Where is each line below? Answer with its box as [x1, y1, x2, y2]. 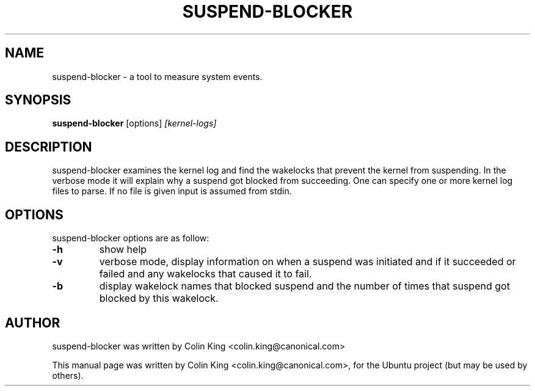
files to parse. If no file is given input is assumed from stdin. [52, 186, 292, 197]
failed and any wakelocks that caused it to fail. [99, 268, 312, 280]
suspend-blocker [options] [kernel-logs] [52, 118, 217, 129]
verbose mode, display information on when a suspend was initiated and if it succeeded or [99, 255, 516, 268]
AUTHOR [5, 315, 60, 331]
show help [99, 243, 147, 256]
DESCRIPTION [5, 139, 92, 155]
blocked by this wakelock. [99, 292, 219, 305]
